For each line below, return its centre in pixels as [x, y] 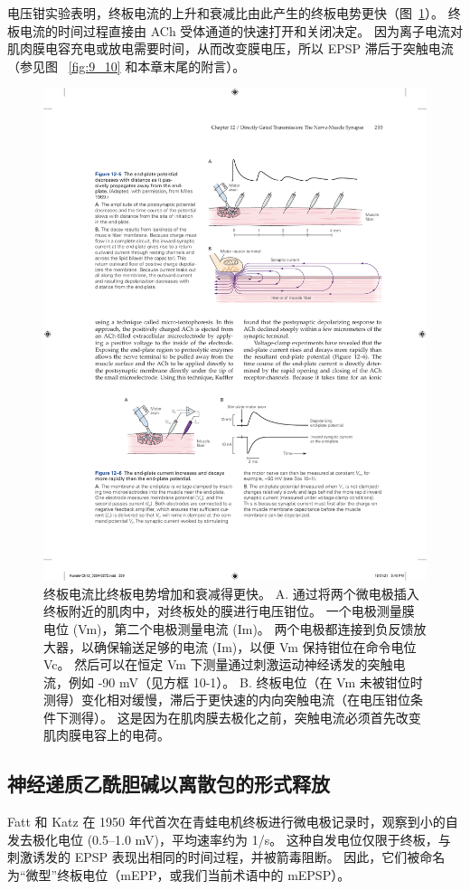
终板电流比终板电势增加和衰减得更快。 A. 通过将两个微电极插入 [231, 593]
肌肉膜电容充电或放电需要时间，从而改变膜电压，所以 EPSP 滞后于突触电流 [230, 48]
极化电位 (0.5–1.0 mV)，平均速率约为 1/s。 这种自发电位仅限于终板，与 [241, 839]
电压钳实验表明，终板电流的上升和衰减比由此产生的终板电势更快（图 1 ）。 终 [234, 13]
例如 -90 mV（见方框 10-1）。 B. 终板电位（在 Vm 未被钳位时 [245, 682]
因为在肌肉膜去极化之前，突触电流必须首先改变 [282, 717]
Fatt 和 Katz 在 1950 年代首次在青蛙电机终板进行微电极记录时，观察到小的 [226, 822]
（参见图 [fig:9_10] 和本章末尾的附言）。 [127, 66]
